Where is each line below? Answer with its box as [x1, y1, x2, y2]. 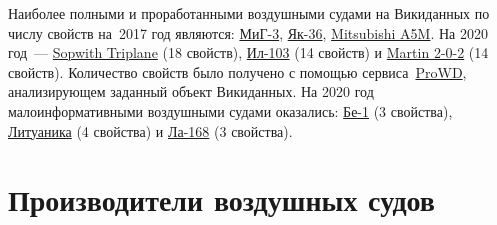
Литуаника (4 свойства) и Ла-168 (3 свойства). [8, 120, 293, 141]
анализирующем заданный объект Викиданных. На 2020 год [8, 81, 374, 102]
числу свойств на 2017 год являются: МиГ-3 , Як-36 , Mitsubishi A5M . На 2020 [8, 22, 488, 43]
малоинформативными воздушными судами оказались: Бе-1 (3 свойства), [8, 100, 453, 121]
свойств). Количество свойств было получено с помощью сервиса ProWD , [8, 61, 467, 82]
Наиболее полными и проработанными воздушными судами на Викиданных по [8, 3, 490, 23]
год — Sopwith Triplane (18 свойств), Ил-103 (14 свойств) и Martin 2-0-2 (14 [8, 42, 489, 63]
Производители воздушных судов [8, 179, 435, 220]
